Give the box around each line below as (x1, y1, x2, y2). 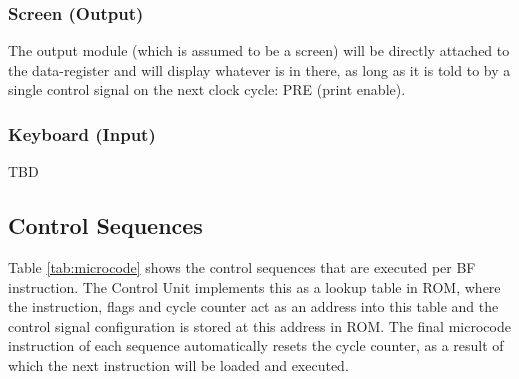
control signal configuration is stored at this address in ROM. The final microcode (8, 315, 511, 336)
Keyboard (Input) (8, 121, 156, 146)
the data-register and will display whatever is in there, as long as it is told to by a (8, 59, 511, 80)
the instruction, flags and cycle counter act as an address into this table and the (8, 296, 499, 317)
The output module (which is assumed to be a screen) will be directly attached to (8, 40, 510, 61)
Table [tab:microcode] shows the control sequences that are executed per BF (8, 257, 476, 278)
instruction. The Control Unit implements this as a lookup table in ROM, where (8, 276, 501, 297)
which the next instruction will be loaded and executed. (8, 354, 349, 375)
